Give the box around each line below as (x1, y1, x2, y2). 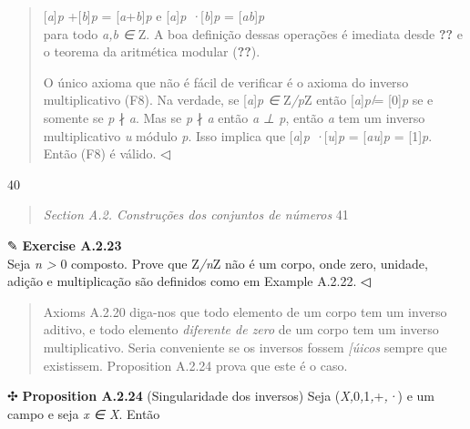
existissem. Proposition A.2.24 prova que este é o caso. (43, 355, 348, 374)
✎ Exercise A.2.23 (7, 235, 122, 254)
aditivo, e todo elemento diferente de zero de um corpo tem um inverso (43, 320, 439, 339)
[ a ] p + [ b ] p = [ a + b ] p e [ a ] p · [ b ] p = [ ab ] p (43, 6, 265, 25)
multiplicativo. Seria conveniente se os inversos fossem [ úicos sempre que (43, 337, 447, 356)
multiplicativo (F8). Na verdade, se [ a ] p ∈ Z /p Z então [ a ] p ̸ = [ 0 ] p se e (43, 90, 434, 109)
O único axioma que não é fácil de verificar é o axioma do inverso (43, 72, 409, 91)
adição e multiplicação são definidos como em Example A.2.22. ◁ (7, 271, 371, 291)
